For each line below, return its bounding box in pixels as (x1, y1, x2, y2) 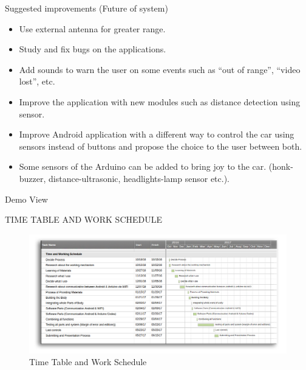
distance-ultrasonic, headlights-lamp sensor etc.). (49, 172, 230, 184)
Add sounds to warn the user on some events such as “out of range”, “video (19, 63, 301, 75)
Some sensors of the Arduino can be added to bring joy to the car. (19, 160, 267, 173)
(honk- (268, 160, 293, 173)
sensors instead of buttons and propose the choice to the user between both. (19, 139, 302, 152)
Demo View (5, 192, 48, 205)
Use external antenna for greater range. (19, 22, 166, 35)
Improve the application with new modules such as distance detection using (19, 95, 301, 108)
